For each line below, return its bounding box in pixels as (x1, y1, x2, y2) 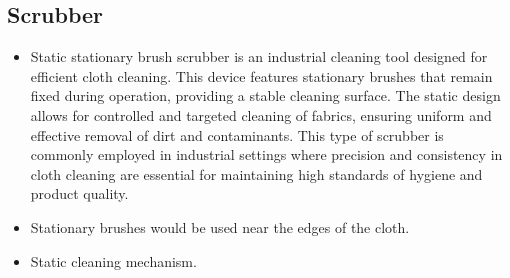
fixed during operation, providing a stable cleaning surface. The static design (30, 85, 501, 106)
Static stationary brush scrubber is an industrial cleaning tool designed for (30, 46, 488, 67)
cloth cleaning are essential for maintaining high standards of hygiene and (30, 163, 483, 184)
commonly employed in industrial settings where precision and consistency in (30, 144, 503, 165)
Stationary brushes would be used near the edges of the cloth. (30, 216, 410, 237)
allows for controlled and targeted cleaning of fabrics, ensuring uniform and (30, 104, 492, 125)
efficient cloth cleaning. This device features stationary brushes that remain (30, 65, 493, 86)
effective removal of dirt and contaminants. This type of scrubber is (30, 124, 444, 145)
